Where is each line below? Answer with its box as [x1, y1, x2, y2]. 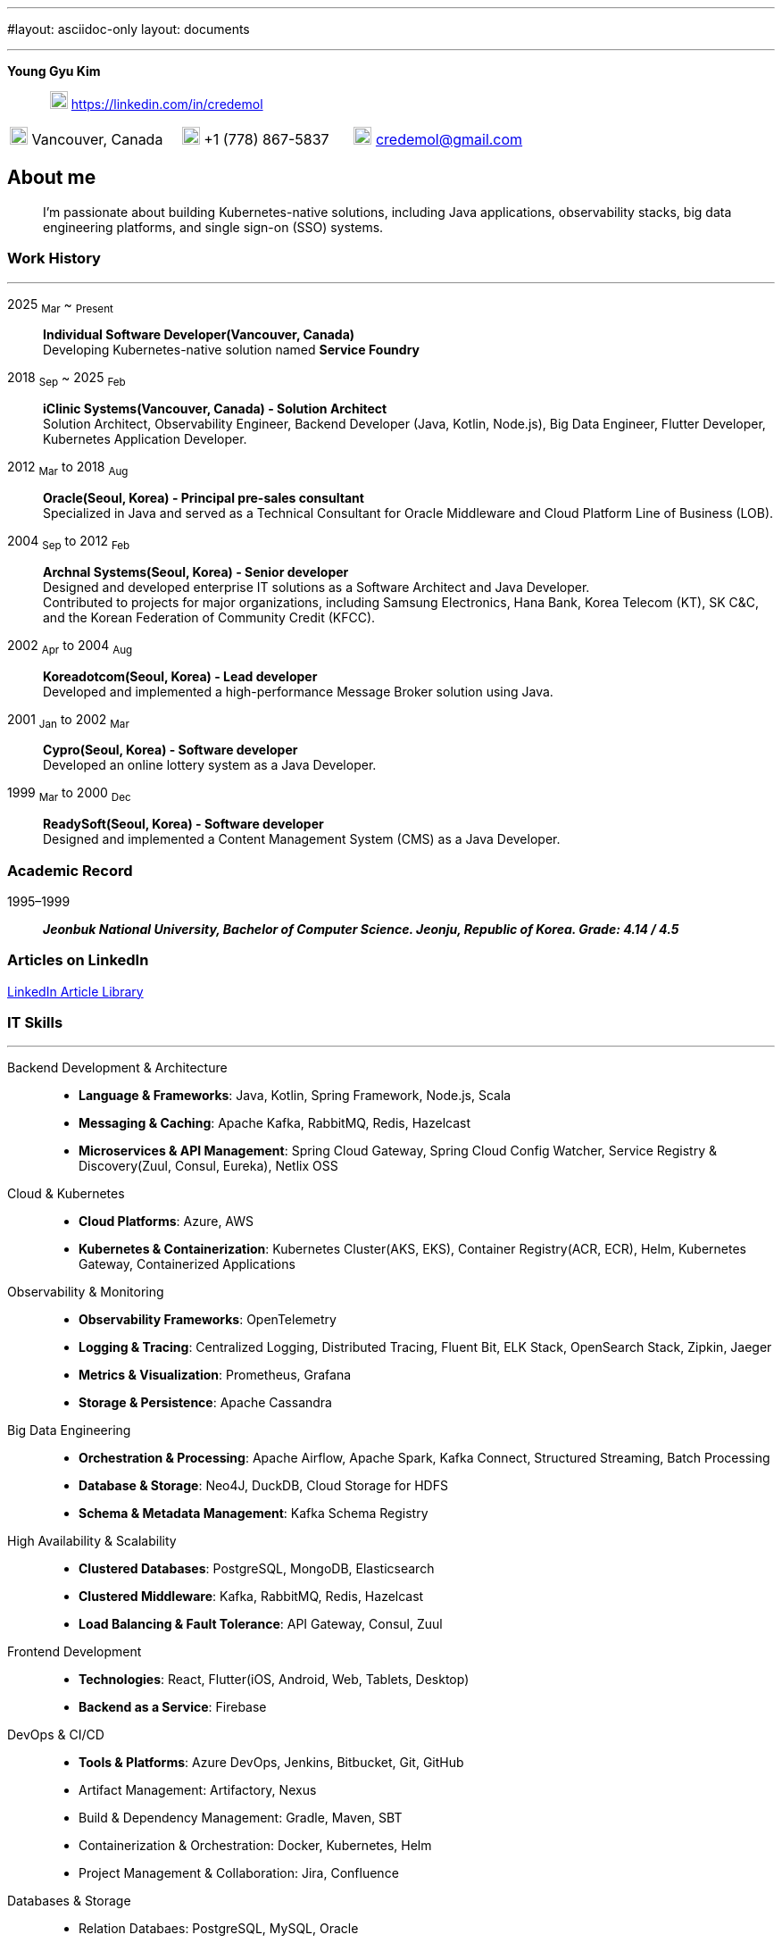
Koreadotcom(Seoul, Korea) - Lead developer [43, 668, 318, 684]
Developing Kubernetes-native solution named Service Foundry [43, 342, 420, 358]
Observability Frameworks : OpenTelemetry [79, 1312, 337, 1328]
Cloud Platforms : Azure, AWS [79, 1213, 254, 1230]
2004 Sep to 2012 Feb [7, 532, 130, 552]
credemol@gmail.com [375, 130, 523, 148]
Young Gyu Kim [7, 63, 101, 79]
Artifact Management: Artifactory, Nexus [79, 1782, 317, 1798]
